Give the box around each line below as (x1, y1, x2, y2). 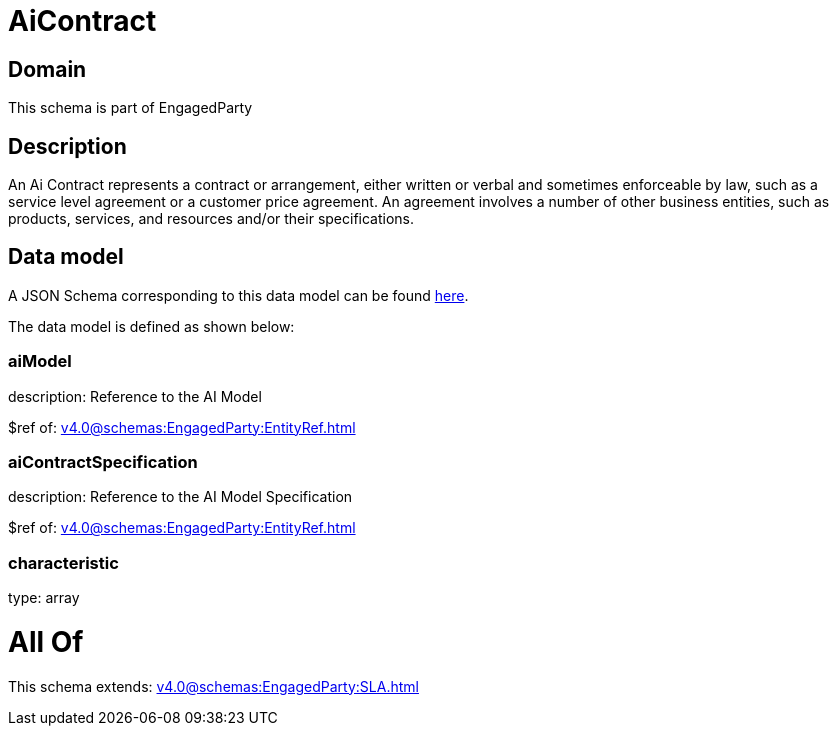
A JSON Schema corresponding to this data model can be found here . (8, 286, 469, 304)
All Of (8, 624, 84, 659)
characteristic (8, 552, 119, 573)
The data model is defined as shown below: (8, 317, 295, 335)
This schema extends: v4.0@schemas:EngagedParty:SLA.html (8, 677, 419, 695)
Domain (8, 56, 87, 82)
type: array (8, 589, 80, 607)
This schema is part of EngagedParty (8, 99, 253, 117)
